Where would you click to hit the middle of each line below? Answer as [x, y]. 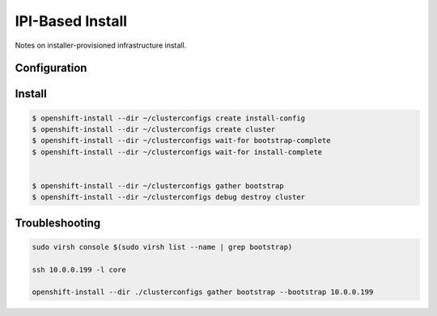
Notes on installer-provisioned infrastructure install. [101, 45]
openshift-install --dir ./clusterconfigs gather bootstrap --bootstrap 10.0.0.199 [203, 292]
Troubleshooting [58, 223]
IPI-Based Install [71, 21]
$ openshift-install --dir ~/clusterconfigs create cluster [154, 129]
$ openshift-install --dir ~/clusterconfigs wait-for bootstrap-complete [181, 141]
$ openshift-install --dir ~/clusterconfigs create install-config [169, 118]
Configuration [51, 68]
